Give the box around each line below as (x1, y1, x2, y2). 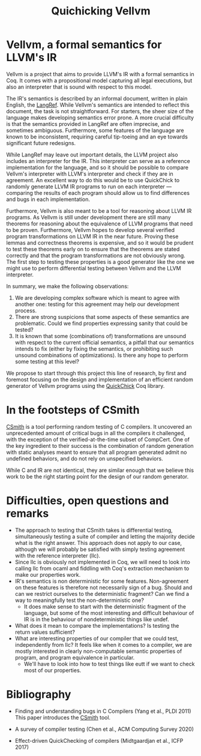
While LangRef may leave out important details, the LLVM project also (6, 151, 178, 158)
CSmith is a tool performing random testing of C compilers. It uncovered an (6, 423, 192, 430)
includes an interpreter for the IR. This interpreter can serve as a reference (6, 157, 190, 164)
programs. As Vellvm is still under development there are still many (6, 213, 171, 221)
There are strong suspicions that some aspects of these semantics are (14, 313, 190, 320)
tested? (14, 326, 34, 333)
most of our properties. (23, 667, 82, 674)
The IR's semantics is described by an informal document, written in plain (6, 95, 188, 102)
